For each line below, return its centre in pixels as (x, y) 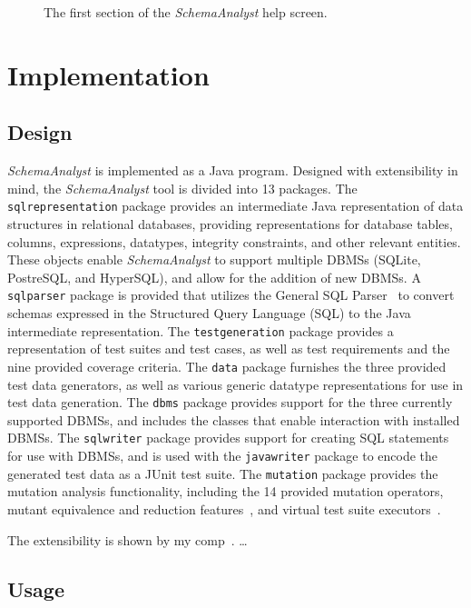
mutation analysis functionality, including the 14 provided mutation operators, (226, 491)
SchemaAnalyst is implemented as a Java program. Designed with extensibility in (233, 170)
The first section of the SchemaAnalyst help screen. (186, 12)
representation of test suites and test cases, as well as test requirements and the (229, 349)
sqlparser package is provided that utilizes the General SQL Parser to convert (231, 295)
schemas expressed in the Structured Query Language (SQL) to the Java (209, 313)
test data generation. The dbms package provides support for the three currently (230, 402)
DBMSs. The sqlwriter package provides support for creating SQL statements (228, 438)
